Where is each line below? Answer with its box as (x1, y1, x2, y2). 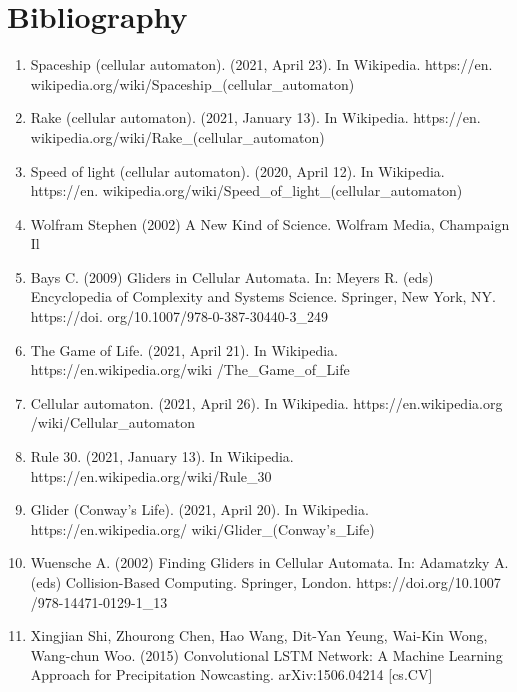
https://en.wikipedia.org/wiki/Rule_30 (30, 465, 272, 486)
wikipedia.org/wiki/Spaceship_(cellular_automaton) (30, 73, 355, 94)
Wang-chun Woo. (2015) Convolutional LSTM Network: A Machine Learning (30, 644, 503, 665)
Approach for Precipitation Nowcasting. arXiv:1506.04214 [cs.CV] (30, 664, 433, 685)
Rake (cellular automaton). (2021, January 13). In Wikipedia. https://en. (30, 107, 481, 128)
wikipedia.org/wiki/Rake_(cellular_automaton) (30, 126, 325, 147)
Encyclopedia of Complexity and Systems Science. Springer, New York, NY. (30, 286, 497, 307)
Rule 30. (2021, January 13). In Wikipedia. (30, 446, 294, 467)
